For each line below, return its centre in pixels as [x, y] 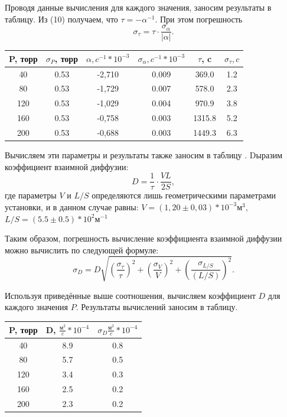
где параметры [31, 195]
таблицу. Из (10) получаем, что [61, 19]
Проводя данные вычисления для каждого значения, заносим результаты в [138, 7]
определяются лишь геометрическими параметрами [184, 195]
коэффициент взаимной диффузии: [67, 166]
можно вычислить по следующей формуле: [82, 250]
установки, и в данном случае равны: [72, 206]
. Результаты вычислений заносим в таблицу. [157, 307]
